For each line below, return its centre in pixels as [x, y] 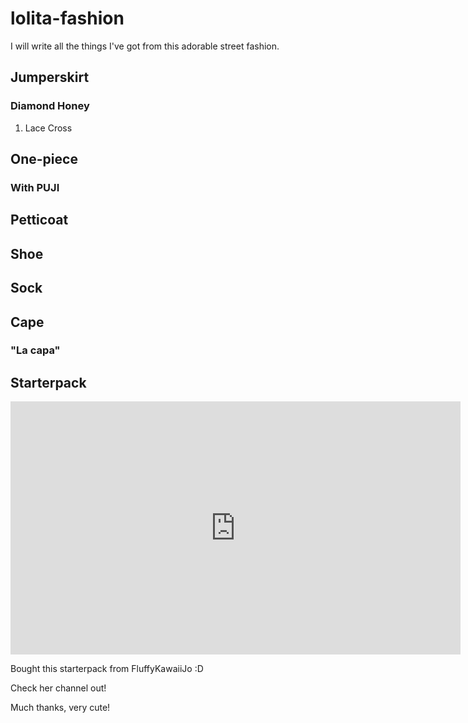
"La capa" [35, 350]
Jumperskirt [50, 77]
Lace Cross [48, 128]
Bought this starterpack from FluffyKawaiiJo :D [107, 669]
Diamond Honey [50, 106]
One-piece [44, 159]
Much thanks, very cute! [60, 708]
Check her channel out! [58, 688]
